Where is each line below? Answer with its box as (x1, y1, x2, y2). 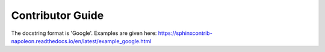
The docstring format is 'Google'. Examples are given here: (11, 30, 157, 37)
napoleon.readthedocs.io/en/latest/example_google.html (11, 37, 152, 44)
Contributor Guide (11, 9, 104, 22)
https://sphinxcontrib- (158, 30, 213, 37)
